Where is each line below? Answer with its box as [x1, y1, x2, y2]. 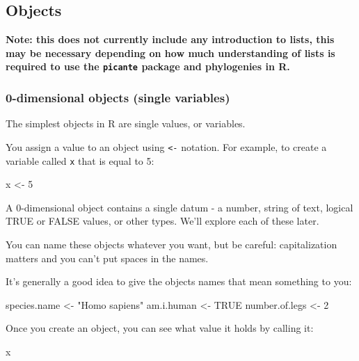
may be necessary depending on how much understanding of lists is [6, 45, 335, 60]
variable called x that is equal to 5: [6, 153, 154, 168]
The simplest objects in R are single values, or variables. [6, 116, 246, 131]
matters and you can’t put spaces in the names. [6, 250, 209, 265]
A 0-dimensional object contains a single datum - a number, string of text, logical [6, 200, 353, 214]
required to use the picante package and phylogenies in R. [6, 59, 290, 74]
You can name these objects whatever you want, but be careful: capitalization [6, 236, 337, 251]
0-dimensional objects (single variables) [6, 88, 230, 106]
